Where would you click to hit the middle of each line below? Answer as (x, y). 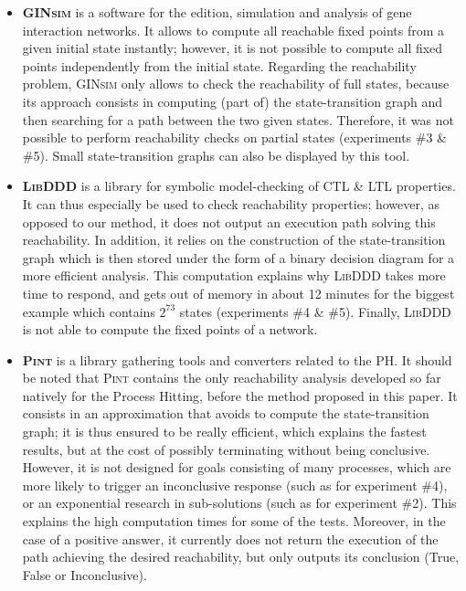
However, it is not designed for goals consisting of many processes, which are (237, 467)
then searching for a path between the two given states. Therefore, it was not (238, 119)
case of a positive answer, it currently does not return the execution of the (230, 538)
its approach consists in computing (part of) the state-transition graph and (232, 101)
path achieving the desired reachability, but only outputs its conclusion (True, (241, 557)
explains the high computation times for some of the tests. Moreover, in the (234, 521)
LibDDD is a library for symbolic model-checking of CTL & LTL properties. (239, 186)
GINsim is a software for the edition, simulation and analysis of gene (217, 12)
